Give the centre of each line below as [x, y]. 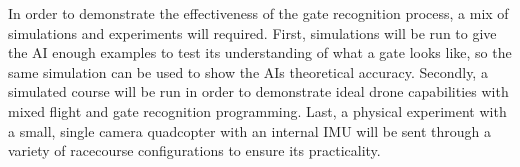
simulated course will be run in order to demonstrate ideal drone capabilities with [258, 91]
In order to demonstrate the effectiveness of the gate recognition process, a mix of [258, 13]
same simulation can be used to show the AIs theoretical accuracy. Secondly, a [248, 71]
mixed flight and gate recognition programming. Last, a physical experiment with [257, 110]
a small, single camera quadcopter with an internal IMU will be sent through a [249, 130]
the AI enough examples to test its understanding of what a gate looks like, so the [260, 52]
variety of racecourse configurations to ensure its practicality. [194, 150]
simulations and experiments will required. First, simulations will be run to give [252, 32]
